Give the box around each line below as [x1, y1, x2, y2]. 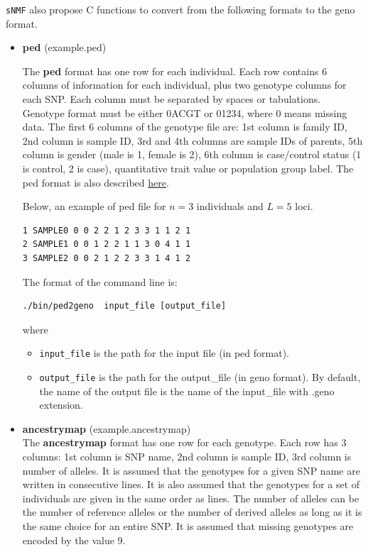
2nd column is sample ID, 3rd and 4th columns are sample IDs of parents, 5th [22, 133, 363, 148]
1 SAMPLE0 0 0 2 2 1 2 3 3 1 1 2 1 [22, 225, 191, 236]
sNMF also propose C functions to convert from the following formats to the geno [6, 2, 355, 16]
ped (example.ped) [22, 40, 107, 55]
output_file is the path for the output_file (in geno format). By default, [39, 370, 361, 384]
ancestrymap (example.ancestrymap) [22, 421, 191, 436]
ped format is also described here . [22, 175, 169, 189]
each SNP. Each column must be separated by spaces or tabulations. [22, 92, 321, 106]
